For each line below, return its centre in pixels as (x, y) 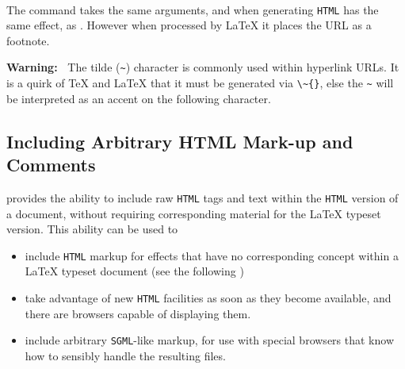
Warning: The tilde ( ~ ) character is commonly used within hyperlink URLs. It (203, 67)
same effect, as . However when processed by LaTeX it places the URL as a (189, 25)
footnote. (28, 40)
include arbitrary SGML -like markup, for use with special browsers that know (209, 340)
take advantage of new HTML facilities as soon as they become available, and (208, 298)
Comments (51, 165)
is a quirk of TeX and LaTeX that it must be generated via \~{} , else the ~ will (200, 83)
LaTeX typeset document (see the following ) (134, 271)
